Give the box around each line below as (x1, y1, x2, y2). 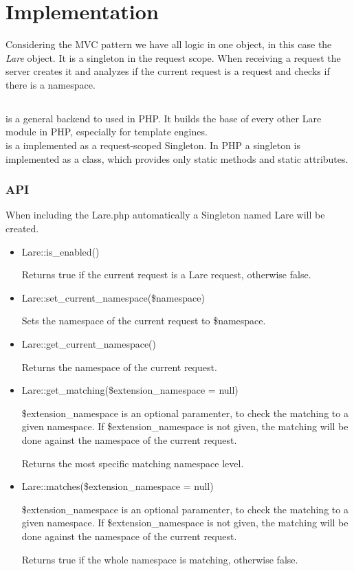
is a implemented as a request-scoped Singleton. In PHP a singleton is (5, 138, 301, 153)
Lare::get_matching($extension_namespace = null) (21, 383, 239, 397)
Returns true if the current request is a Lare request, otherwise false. (21, 267, 311, 282)
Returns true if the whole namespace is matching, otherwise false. (21, 552, 298, 566)
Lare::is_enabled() (21, 244, 100, 258)
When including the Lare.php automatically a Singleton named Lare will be (5, 208, 325, 222)
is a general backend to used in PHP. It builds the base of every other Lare (5, 111, 322, 125)
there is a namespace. (5, 77, 96, 91)
